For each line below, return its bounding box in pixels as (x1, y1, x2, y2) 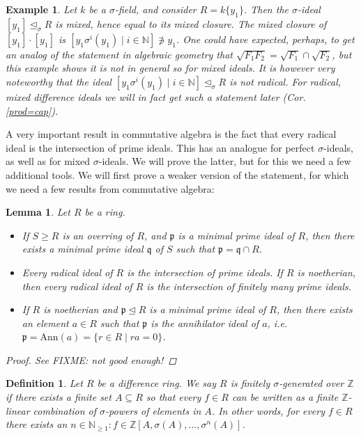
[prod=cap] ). (6, 103, 59, 118)
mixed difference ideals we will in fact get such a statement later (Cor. (6, 89, 306, 104)
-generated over (279, 376, 344, 390)
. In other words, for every (211, 403, 325, 418)
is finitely (230, 376, 270, 390)
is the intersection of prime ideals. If (127, 264, 283, 279)
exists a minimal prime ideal (22, 241, 144, 256)
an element (22, 315, 69, 330)
